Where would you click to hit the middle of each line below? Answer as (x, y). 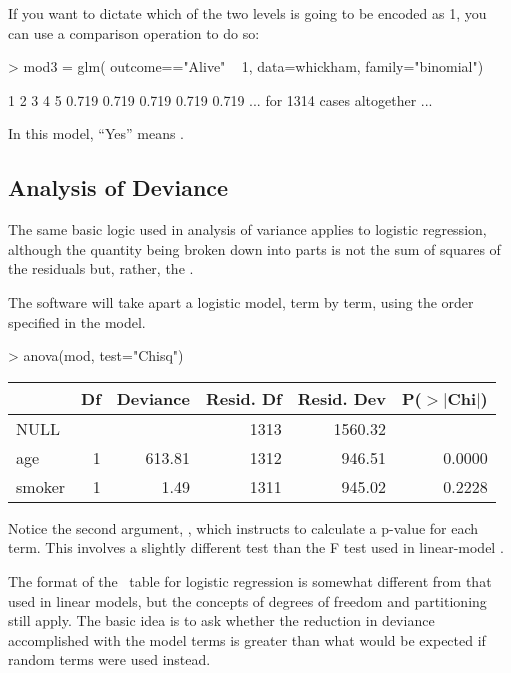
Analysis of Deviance (118, 187)
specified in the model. (77, 321)
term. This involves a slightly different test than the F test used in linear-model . (256, 547)
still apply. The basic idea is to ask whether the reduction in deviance (221, 620)
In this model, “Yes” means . (96, 133)
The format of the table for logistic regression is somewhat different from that (250, 580)
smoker (41, 486)
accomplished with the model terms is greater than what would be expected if (247, 639)
